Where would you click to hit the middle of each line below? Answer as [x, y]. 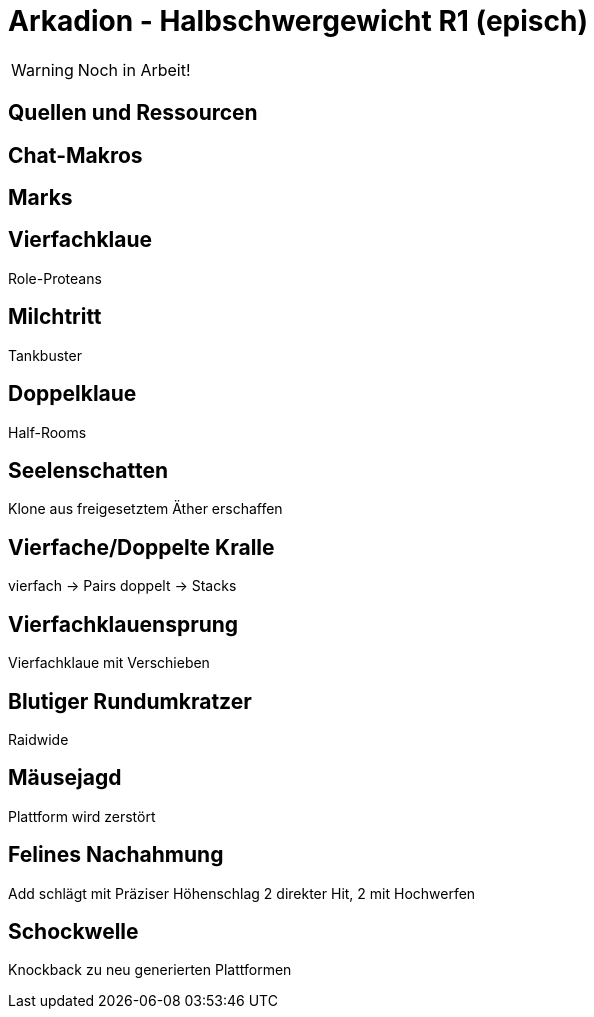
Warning [42, 69]
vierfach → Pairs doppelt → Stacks [122, 586]
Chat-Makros [75, 155]
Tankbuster [45, 355]
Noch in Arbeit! [134, 69]
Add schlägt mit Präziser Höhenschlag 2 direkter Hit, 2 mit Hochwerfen [242, 893]
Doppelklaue [72, 394]
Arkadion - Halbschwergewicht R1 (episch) [298, 21]
